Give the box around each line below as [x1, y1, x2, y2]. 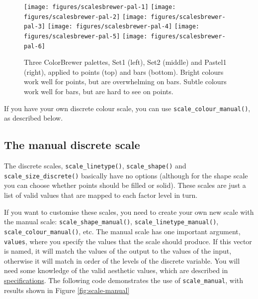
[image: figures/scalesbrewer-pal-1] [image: [24, 3, 176, 10]
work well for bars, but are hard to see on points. [24, 86, 173, 97]
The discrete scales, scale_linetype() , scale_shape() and [4, 160, 186, 171]
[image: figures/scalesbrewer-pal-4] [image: [47, 23, 199, 30]
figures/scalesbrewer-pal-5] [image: [24, 32, 148, 40]
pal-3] [24, 23, 45, 30]
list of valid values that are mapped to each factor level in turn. [4, 190, 198, 200]
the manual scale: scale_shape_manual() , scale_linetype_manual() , [4, 216, 219, 227]
